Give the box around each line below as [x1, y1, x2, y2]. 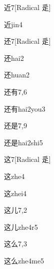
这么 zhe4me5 [4, 255, 44, 265]
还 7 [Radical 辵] [4, 36, 51, 46]
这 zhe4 [4, 170, 25, 181]
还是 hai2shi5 [4, 137, 43, 147]
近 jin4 [4, 19, 22, 29]
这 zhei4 [4, 188, 27, 198]
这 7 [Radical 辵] [4, 154, 51, 164]
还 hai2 [4, 52, 24, 63]
